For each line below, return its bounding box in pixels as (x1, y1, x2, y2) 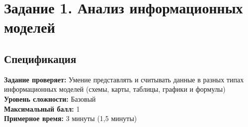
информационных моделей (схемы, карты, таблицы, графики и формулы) (4, 84, 226, 94)
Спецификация (4, 51, 77, 66)
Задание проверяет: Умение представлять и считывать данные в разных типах (4, 74, 244, 84)
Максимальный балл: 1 (4, 103, 80, 114)
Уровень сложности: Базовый (4, 93, 96, 104)
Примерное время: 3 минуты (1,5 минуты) (4, 113, 137, 124)
